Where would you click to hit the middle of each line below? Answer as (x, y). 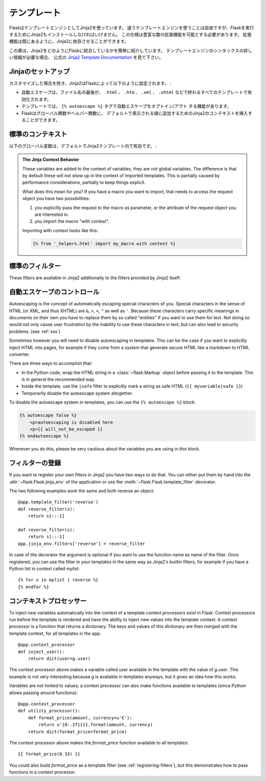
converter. (19, 354)
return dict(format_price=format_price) (78, 732)
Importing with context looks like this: (60, 230)
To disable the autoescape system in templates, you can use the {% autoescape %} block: (102, 402)
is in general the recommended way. (58, 379)
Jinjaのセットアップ (39, 71)
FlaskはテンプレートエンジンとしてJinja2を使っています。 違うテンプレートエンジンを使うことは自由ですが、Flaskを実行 (132, 28)
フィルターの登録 (35, 463)
